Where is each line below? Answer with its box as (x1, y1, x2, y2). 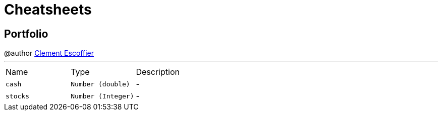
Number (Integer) (71, 92, 134, 100)
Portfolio (4, 27, 48, 40)
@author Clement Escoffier (4, 49, 94, 58)
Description (136, 67, 180, 77)
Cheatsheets (4, 1, 92, 18)
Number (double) (71, 80, 130, 88)
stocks (6, 92, 29, 100)
